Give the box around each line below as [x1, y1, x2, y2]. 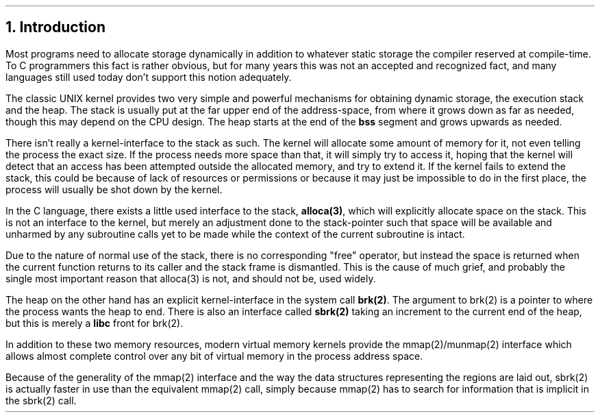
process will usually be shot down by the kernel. [5, 183, 223, 195]
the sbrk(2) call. [5, 394, 77, 406]
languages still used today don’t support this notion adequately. [5, 71, 292, 83]
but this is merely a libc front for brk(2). [5, 317, 184, 329]
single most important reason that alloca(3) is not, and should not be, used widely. [5, 272, 376, 284]
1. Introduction [5, 19, 105, 36]
